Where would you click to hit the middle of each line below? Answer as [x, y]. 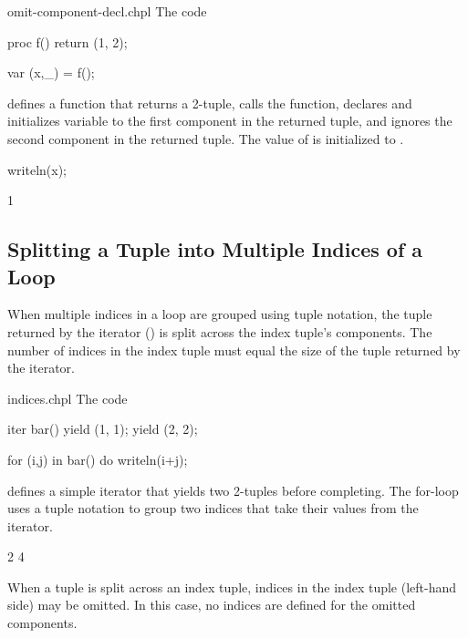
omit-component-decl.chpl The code [107, 11]
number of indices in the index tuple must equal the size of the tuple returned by [234, 350]
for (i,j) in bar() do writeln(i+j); [98, 459]
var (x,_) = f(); [51, 72]
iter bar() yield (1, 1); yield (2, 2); [103, 429]
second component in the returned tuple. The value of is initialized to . [206, 138]
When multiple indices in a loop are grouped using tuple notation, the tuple [220, 314]
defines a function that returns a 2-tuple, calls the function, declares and [210, 103]
